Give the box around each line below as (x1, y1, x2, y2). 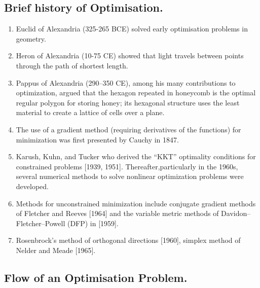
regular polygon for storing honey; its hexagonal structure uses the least (16, 97, 240, 107)
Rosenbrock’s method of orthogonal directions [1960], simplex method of (16, 235, 241, 245)
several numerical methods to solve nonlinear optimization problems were (16, 171, 244, 182)
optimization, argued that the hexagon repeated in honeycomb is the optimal (16, 87, 256, 98)
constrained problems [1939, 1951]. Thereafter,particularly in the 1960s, (16, 161, 238, 171)
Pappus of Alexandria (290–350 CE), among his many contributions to (16, 77, 236, 88)
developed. (16, 181, 49, 191)
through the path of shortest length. (16, 60, 128, 70)
